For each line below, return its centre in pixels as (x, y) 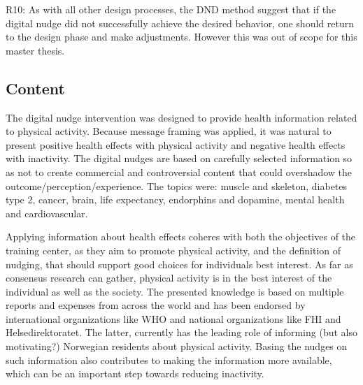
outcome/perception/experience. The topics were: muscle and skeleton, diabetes (177, 186)
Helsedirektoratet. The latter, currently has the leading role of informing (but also (181, 332)
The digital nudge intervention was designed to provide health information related (181, 117)
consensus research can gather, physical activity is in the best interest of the (169, 278)
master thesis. (35, 50)
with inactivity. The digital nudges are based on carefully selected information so (179, 158)
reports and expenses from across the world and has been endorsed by (156, 305)
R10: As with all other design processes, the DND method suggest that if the (171, 9)
